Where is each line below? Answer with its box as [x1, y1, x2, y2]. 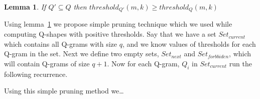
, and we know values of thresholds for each [122, 38, 256, 49]
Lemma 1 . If [4, 2, 46, 12]
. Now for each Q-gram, [107, 58, 180, 68]
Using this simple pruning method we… [4, 85, 124, 96]
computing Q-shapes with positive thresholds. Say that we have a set [4, 29, 216, 39]
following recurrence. [4, 68, 68, 79]
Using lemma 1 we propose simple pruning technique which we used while [4, 19, 232, 29]
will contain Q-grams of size [4, 58, 90, 68]
